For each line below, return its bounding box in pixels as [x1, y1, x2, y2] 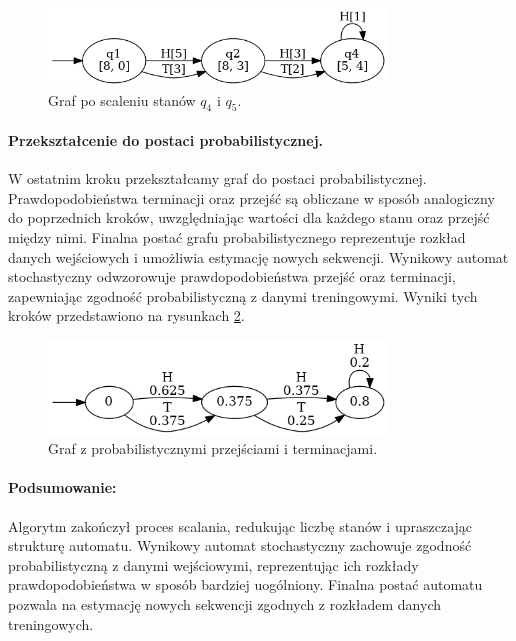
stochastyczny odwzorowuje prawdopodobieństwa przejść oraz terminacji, [8, 266, 456, 287]
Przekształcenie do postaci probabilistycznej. [8, 129, 324, 150]
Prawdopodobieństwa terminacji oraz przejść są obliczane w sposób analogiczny [8, 187, 495, 208]
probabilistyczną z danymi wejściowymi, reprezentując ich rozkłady [8, 554, 419, 575]
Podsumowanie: [8, 477, 117, 498]
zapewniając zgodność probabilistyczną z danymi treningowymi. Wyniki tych [8, 285, 478, 306]
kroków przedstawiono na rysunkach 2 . [8, 305, 245, 326]
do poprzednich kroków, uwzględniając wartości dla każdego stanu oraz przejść [8, 207, 490, 228]
